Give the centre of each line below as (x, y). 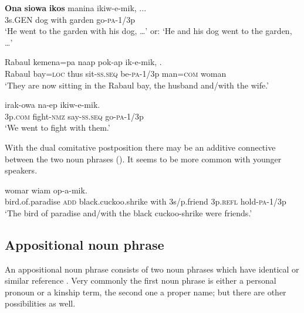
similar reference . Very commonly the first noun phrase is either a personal (141, 280)
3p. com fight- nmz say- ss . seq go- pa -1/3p (74, 116)
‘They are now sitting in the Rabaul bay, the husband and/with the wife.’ (137, 85)
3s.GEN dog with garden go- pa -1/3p (70, 19)
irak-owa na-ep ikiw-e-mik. (53, 105)
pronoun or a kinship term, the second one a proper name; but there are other (146, 292)
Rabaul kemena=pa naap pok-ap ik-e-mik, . (83, 62)
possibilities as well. (40, 303)
